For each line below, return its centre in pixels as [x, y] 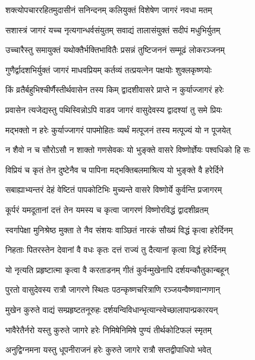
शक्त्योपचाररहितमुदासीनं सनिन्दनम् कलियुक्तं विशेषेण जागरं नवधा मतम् [109, 10]
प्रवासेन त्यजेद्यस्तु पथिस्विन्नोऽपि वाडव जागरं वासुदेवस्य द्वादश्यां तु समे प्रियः [114, 109]
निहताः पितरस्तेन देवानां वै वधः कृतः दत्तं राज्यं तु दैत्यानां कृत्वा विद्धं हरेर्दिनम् [116, 250]
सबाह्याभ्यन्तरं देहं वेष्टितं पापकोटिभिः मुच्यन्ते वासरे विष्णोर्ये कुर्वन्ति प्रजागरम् [114, 190]
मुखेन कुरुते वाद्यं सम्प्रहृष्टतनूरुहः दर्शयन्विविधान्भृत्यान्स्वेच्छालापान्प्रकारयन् [112, 309]
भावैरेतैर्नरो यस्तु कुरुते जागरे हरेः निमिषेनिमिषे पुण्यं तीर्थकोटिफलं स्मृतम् [108, 329]
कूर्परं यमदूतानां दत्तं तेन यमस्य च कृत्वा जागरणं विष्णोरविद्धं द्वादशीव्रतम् [107, 209]
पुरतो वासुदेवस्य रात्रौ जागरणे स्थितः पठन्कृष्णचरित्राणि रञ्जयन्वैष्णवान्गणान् [113, 289]
